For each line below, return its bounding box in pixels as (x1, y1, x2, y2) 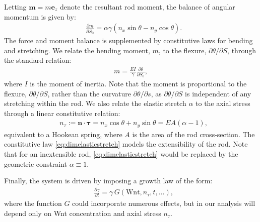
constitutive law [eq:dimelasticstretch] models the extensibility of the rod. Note (4, 139, 248, 149)
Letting (4, 2, 27, 12)
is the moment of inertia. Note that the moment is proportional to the (30, 78, 247, 88)
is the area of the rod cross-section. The (132, 129, 255, 139)
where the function (4, 198, 62, 208)
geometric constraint (4, 158, 67, 169)
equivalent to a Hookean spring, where (4, 129, 122, 139)
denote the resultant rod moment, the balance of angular (59, 2, 235, 12)
